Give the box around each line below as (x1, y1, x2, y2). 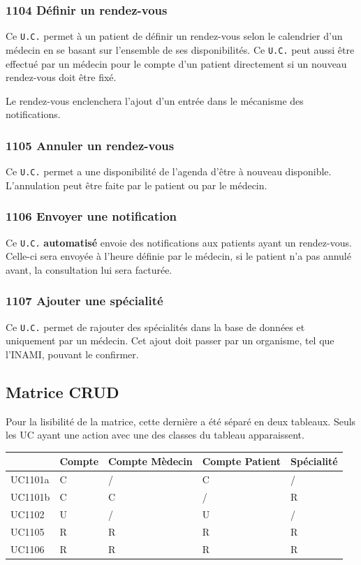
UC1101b (10, 490, 50, 504)
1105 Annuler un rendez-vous (6, 136, 175, 154)
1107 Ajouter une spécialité (6, 292, 163, 309)
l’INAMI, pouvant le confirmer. (6, 346, 139, 361)
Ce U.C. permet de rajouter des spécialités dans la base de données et (6, 319, 305, 334)
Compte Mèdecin (108, 454, 193, 469)
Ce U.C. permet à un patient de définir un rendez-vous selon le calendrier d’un (6, 29, 343, 43)
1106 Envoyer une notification (6, 207, 177, 225)
